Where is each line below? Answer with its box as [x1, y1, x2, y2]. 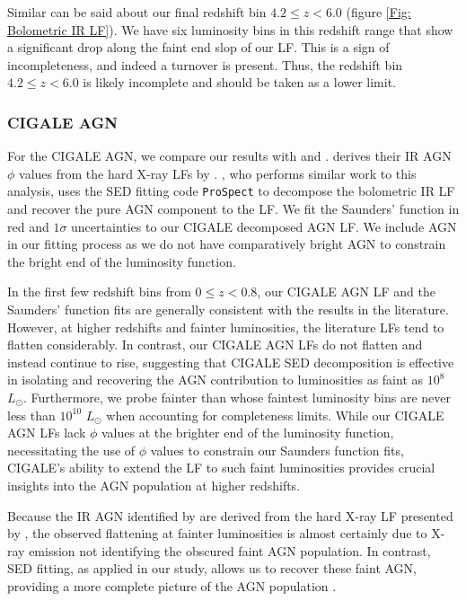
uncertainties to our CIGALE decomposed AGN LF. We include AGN [71, 217, 457, 235]
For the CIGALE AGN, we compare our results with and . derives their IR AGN [7, 146, 452, 165]
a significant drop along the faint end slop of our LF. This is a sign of [7, 38, 390, 57]
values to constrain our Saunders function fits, [150, 440, 404, 459]
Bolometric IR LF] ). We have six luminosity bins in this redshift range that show [7, 20, 453, 39]
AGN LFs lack [7, 423, 86, 442]
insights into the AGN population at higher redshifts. [7, 475, 301, 494]
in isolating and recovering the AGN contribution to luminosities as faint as [7, 370, 424, 389]
